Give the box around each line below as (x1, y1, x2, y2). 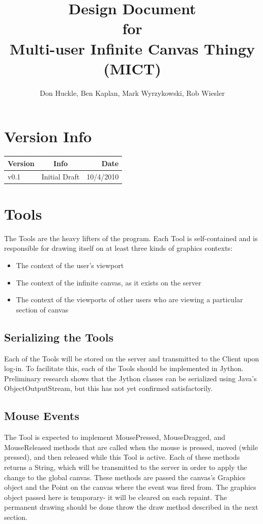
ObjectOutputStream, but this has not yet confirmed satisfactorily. (4, 383, 213, 394)
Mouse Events (4, 408, 79, 424)
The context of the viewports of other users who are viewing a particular (16, 294, 243, 305)
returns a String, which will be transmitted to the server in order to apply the (4, 461, 247, 472)
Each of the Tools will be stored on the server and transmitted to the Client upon (4, 353, 259, 363)
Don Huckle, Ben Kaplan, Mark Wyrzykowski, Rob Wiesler (40, 87, 225, 98)
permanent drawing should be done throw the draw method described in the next (4, 502, 258, 512)
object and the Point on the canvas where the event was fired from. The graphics (4, 482, 256, 492)
